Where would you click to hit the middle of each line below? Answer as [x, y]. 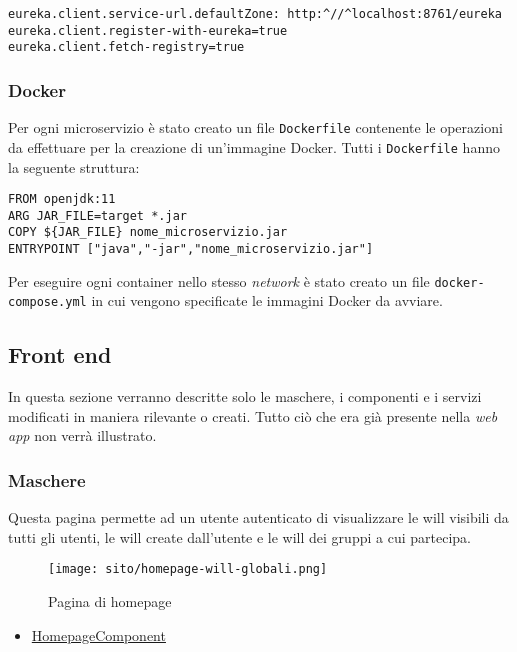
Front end [60, 354]
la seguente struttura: [74, 166]
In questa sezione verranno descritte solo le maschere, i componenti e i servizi [245, 396]
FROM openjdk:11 [62, 199]
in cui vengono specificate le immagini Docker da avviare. [267, 300]
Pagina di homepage [110, 601]
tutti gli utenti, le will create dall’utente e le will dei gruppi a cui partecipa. [239, 536]
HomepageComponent [98, 634]
